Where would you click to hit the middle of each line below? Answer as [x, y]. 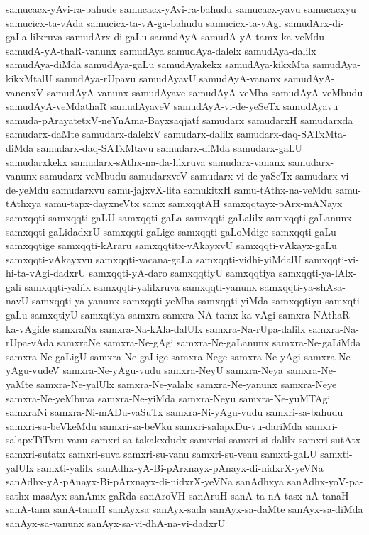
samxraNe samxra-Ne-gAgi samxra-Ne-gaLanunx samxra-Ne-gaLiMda [209, 342]
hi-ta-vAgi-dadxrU [46, 273]
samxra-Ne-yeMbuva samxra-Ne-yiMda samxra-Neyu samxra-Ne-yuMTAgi [168, 398]
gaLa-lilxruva [34, 37]
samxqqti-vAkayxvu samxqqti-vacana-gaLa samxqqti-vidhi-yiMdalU [154, 259]
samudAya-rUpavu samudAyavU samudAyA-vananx [168, 78]
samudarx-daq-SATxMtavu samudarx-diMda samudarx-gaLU [169, 147]
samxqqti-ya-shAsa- [303, 286]
